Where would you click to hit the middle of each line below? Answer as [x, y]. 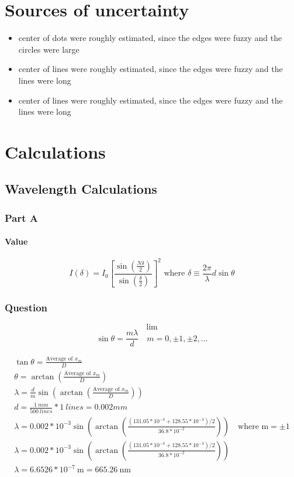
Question [26, 307]
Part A [22, 217]
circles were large [49, 49]
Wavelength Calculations [81, 189]
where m [253, 426]
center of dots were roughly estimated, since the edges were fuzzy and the [150, 38]
